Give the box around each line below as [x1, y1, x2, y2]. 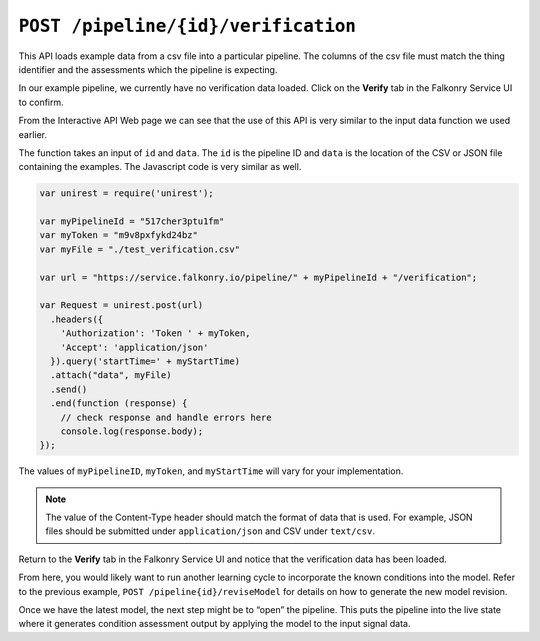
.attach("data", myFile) [50, 370, 172, 381]
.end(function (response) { [50, 398, 188, 409]
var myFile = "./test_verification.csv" [39, 243, 240, 255]
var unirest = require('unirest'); [39, 188, 214, 199]
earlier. [18, 128, 48, 140]
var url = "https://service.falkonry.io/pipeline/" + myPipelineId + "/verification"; [39, 271, 478, 283]
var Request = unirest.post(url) [39, 300, 204, 311]
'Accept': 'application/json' [60, 341, 209, 353]
